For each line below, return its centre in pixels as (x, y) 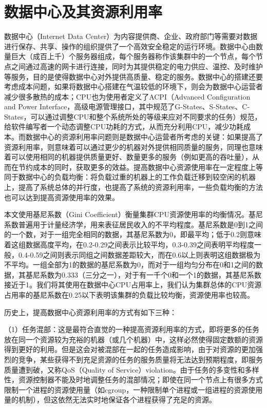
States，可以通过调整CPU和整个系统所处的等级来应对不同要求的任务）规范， (133, 116)
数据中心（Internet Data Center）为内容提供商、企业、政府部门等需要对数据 (131, 36)
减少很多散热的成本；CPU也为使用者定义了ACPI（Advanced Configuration (127, 96)
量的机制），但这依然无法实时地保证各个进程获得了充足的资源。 (110, 400)
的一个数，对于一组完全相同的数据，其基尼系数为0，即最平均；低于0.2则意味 (133, 234)
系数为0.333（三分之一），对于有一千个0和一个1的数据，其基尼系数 (150, 274)
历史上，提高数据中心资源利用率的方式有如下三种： (90, 312)
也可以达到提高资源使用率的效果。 (62, 197)
